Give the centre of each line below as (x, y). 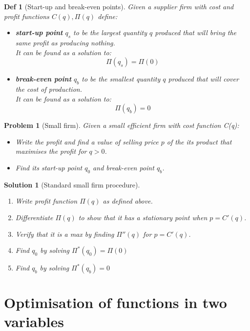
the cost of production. (49, 89)
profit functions (27, 16)
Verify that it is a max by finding (65, 234)
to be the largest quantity (110, 32)
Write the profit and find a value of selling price (87, 141)
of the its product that (199, 141)
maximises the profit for (51, 151)
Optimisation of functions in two (115, 302)
